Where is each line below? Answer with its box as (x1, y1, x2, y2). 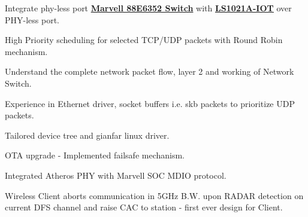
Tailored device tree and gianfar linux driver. (5, 129, 170, 141)
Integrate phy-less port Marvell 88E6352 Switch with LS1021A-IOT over (5, 2, 292, 14)
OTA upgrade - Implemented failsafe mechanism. (5, 149, 185, 161)
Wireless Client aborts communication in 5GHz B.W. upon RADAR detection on (5, 189, 304, 201)
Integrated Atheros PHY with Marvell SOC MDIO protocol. (5, 169, 227, 181)
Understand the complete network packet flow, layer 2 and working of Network (5, 65, 294, 78)
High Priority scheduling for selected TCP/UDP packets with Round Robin (5, 33, 283, 46)
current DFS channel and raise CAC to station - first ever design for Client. (5, 201, 283, 213)
